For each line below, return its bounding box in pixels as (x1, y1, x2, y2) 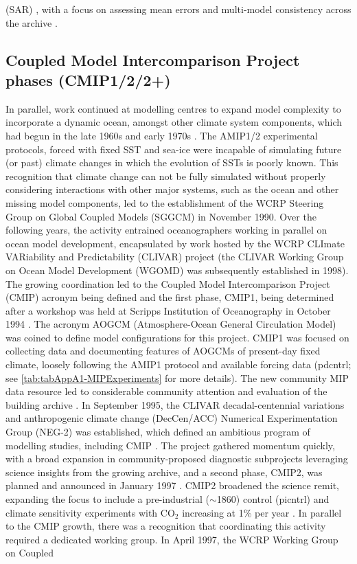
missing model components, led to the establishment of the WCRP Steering (5, 195, 324, 210)
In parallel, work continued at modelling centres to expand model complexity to (5, 101, 341, 115)
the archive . (5, 15, 58, 30)
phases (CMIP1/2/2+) (5, 69, 171, 90)
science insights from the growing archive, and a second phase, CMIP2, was (5, 464, 323, 479)
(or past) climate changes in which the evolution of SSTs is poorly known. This (5, 155, 338, 170)
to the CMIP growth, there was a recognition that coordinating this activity (5, 519, 326, 533)
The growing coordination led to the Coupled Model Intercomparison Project (5, 276, 330, 291)
